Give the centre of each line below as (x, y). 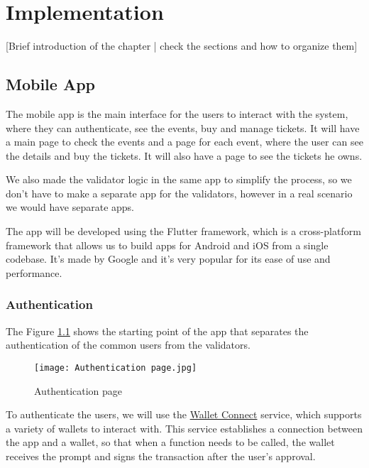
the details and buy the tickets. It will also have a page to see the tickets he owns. (184, 155)
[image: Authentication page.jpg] (116, 368)
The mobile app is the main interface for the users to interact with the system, (177, 113)
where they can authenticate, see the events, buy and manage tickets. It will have (183, 127)
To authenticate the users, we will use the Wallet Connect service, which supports (184, 414)
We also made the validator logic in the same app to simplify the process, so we (179, 179)
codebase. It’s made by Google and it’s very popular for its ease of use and (168, 259)
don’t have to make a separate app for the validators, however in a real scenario (179, 193)
